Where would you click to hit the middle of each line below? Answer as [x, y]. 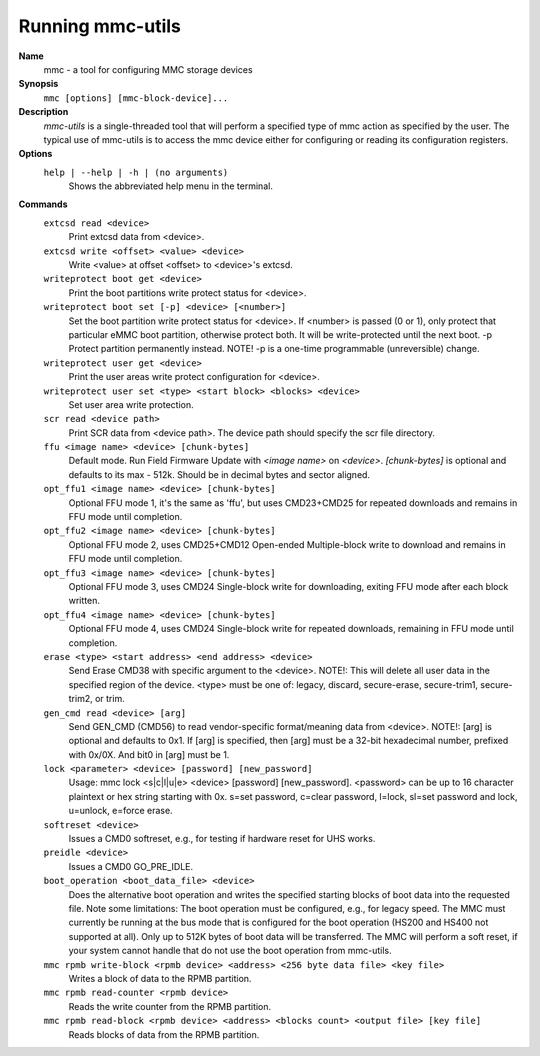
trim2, [81, 699]
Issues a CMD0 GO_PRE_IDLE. [131, 866]
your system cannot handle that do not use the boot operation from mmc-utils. [230, 951]
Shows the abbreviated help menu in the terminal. [171, 186]
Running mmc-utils [100, 26]
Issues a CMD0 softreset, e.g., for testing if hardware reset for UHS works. [222, 839]
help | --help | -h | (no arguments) [136, 172]
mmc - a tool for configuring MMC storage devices [148, 69]
